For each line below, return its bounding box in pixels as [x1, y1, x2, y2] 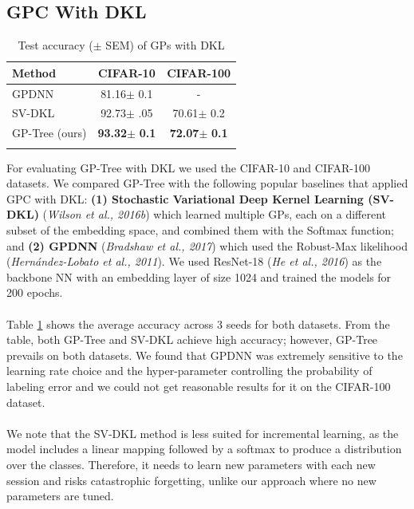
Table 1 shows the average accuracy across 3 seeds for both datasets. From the [6, 315, 390, 332]
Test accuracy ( [18, 37, 93, 53]
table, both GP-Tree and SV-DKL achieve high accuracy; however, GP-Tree [6, 331, 378, 348]
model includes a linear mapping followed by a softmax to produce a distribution [6, 440, 402, 457]
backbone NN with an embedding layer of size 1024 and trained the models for [6, 268, 392, 285]
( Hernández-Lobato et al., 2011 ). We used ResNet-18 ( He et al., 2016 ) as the [6, 253, 382, 270]
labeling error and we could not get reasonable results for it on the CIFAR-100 [6, 377, 391, 394]
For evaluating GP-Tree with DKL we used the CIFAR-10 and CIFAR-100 [6, 159, 371, 176]
